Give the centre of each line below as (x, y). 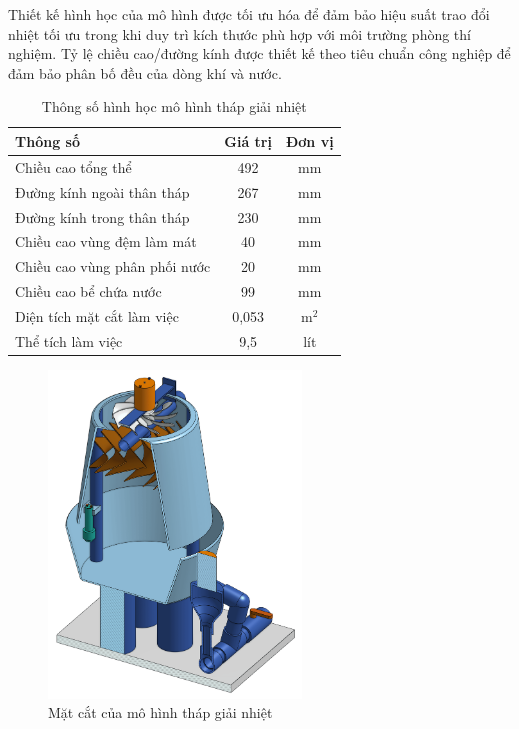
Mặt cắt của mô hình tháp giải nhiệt (160, 712)
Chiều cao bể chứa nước (88, 291)
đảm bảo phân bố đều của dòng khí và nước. (145, 72)
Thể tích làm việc (69, 340)
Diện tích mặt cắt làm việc (97, 315)
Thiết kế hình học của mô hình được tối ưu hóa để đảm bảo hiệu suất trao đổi (249, 14)
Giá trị (248, 140)
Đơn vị (309, 140)
